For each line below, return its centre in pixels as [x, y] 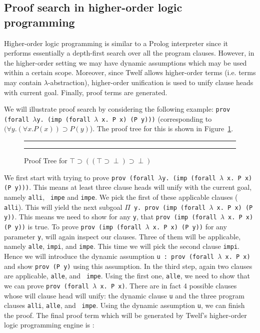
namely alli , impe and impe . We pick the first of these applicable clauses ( [121, 197]
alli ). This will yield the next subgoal [63, 207]
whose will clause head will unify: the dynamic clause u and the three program [124, 295]
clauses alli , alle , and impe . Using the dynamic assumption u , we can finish [124, 305]
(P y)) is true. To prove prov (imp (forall [73, 226]
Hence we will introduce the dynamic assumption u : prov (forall [109, 256]
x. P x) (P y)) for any [190, 226]
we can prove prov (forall [46, 285]
